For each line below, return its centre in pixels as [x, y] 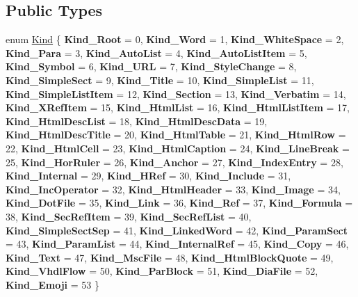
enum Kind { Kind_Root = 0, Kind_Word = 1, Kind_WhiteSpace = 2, [175, 39]
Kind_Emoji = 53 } [52, 284]
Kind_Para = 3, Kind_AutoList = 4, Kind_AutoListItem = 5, [156, 53]
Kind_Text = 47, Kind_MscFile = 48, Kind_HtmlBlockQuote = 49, [170, 257]
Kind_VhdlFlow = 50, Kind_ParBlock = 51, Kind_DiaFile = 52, [162, 271]
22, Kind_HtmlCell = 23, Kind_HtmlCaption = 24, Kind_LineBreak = [178, 148]
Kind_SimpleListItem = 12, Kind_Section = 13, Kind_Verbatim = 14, [176, 94]
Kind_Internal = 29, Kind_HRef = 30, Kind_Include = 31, [148, 176]
